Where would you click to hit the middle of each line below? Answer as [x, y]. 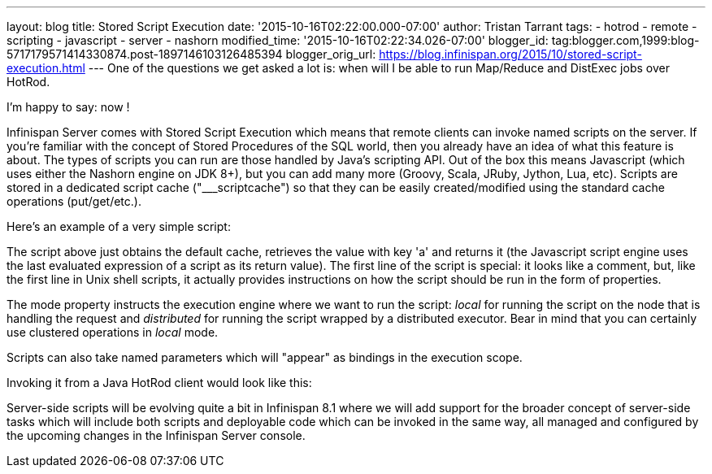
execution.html [46, 68]
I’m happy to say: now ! [68, 107]
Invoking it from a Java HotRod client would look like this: [159, 383]
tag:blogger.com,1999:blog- [625, 40]
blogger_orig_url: [331, 54]
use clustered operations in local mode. [113, 332]
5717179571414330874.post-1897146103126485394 [145, 54]
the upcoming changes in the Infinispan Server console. [156, 435]
